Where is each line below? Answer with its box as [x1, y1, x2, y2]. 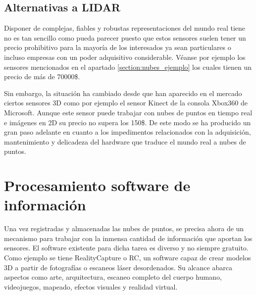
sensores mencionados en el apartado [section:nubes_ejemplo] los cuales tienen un [4, 61, 252, 72]
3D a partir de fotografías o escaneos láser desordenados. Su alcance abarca [4, 262, 232, 272]
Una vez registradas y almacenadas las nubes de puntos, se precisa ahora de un [4, 223, 244, 234]
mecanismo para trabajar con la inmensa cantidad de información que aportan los [4, 233, 253, 243]
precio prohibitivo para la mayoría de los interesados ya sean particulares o [4, 42, 231, 52]
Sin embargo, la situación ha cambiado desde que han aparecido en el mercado [4, 88, 242, 98]
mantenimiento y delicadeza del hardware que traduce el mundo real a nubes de [4, 136, 246, 147]
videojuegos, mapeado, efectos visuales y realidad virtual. [4, 281, 178, 292]
